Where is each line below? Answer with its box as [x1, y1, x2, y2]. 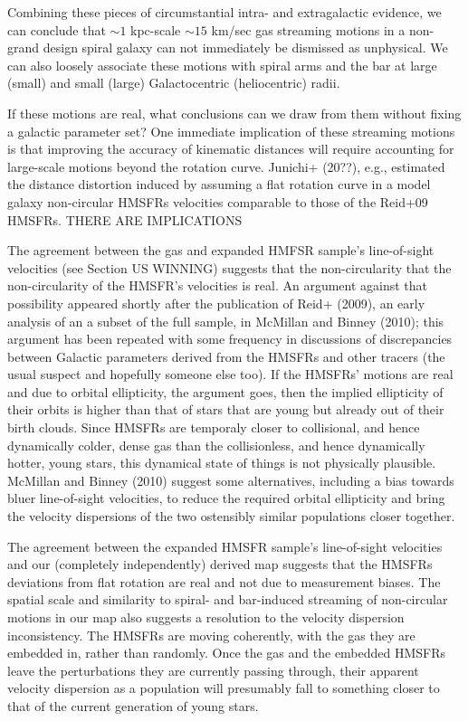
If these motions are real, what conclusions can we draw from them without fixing [7, 103, 462, 122]
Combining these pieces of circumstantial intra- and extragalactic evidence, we [7, 3, 442, 21]
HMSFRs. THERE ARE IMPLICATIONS [7, 210, 243, 229]
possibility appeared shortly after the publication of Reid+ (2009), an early [7, 293, 425, 312]
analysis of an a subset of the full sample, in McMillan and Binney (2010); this [7, 311, 444, 330]
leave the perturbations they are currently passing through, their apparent [7, 660, 419, 679]
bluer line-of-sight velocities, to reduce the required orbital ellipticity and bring [7, 489, 445, 508]
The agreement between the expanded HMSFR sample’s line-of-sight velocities [7, 536, 443, 555]
